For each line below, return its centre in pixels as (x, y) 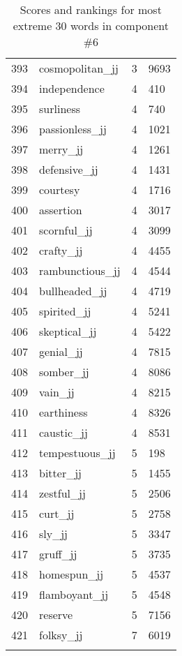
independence (72, 88)
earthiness (63, 412)
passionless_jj (73, 129)
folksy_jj (61, 635)
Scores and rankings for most (91, 9)
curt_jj (57, 513)
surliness (60, 109)
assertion (61, 210)
